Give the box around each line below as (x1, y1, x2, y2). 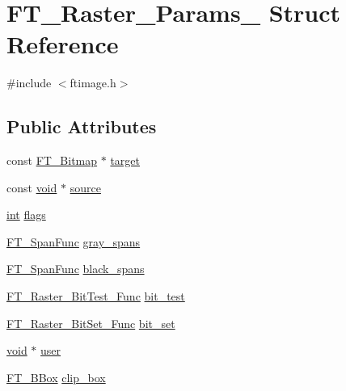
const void (6, 179, 57, 195)
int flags (6, 206, 46, 223)
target (110, 152, 141, 169)
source (70, 179, 101, 195)
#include (6, 74, 52, 91)
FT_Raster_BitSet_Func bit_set (6, 314, 175, 331)
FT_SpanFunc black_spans (6, 260, 145, 277)
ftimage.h (70, 74, 116, 91)
